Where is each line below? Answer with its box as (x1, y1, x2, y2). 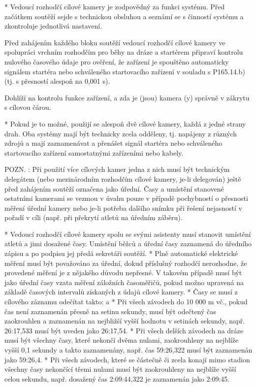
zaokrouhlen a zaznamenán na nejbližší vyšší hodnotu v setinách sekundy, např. (4, 316, 245, 326)
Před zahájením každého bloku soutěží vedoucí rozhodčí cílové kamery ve (4, 37, 225, 47)
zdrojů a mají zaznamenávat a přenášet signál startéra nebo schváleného (4, 138, 223, 148)
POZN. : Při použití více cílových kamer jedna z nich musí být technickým (4, 164, 230, 174)
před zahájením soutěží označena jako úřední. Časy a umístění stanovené (4, 183, 224, 193)
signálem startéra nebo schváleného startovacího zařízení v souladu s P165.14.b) (4, 66, 245, 76)
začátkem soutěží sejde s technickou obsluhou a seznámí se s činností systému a (4, 11, 244, 21)
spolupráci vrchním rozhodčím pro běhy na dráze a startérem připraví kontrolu (4, 47, 243, 57)
